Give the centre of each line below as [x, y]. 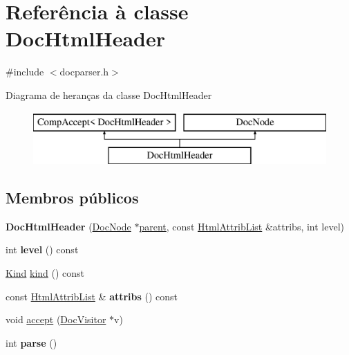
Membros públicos [72, 198]
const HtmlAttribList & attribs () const [92, 296]
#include [25, 72]
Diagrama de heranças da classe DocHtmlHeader [109, 94]
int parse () [31, 342]
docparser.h [84, 72]
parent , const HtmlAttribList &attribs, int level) [242, 226]
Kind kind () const [45, 273]
